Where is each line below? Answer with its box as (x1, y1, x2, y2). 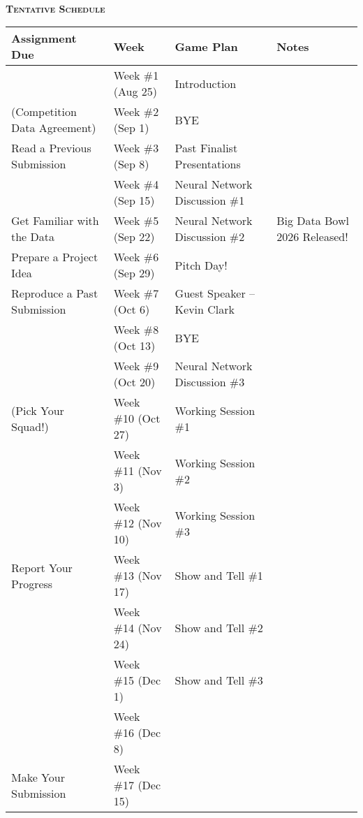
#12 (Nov (113, 515, 162, 532)
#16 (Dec (113, 724, 161, 741)
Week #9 (113, 358, 159, 374)
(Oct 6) (113, 301, 150, 318)
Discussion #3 (175, 374, 245, 390)
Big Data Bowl (276, 212, 349, 229)
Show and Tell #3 (175, 672, 263, 689)
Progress (11, 575, 53, 592)
